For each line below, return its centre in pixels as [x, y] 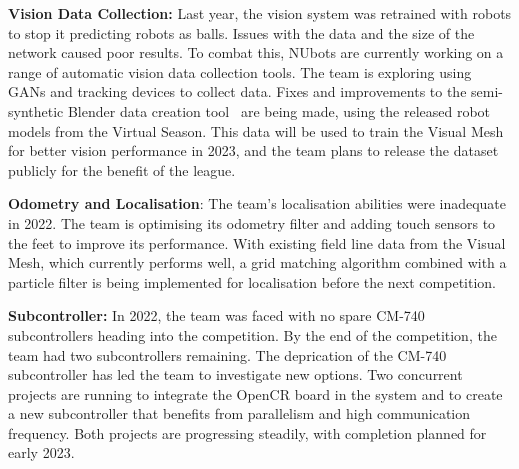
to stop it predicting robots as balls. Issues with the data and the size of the [241, 32]
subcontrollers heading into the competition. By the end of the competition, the [252, 334]
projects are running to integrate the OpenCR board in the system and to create [255, 393]
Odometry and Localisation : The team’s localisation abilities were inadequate [257, 203]
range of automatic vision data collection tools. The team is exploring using [240, 71]
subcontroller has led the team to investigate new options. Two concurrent [235, 374]
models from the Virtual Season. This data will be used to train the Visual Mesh [256, 130]
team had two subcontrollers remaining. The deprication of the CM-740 [227, 354]
